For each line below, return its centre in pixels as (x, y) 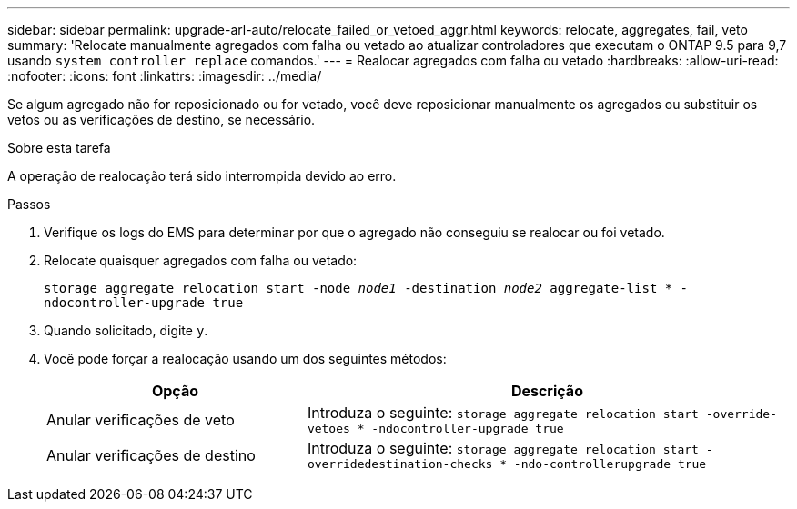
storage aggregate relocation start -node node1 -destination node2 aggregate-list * (358, 288)
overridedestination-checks (400, 464)
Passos (29, 204)
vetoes (328, 429)
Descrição (547, 391)
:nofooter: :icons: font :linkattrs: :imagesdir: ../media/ (165, 76)
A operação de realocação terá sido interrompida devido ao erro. (202, 176)
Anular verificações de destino (151, 455)
